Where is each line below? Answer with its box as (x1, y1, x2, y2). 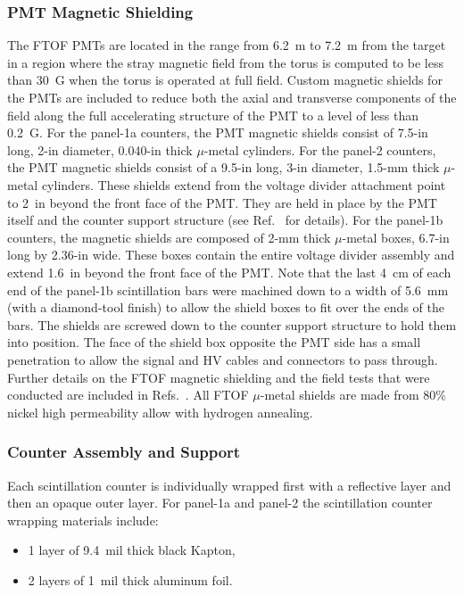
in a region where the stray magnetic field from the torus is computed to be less (7, 53, 443, 71)
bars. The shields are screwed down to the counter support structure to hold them (7, 315, 457, 334)
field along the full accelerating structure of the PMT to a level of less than (7, 105, 418, 124)
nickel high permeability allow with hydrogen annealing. (7, 402, 313, 421)
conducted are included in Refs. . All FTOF (7, 385, 249, 404)
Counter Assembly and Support (7, 441, 241, 463)
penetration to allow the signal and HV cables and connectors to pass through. (7, 350, 438, 368)
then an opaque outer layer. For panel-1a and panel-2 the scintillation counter (7, 493, 433, 512)
